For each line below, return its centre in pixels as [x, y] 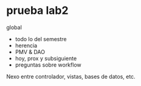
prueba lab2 [37, 11]
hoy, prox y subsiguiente [46, 58]
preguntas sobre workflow [48, 65]
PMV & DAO [30, 51]
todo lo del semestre [41, 39]
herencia [26, 45]
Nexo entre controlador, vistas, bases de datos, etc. [71, 76]
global [14, 27]
